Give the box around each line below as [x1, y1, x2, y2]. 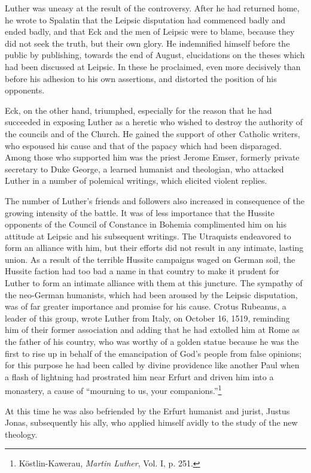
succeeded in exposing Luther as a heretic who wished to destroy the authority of [5, 116, 303, 128]
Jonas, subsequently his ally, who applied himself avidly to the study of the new [5, 416, 298, 429]
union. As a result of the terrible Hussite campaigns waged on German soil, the [5, 253, 295, 265]
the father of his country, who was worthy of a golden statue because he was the [5, 335, 299, 348]
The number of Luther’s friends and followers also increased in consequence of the [5, 194, 304, 207]
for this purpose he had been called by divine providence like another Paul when [5, 359, 300, 371]
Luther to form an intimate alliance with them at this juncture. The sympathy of [5, 277, 303, 289]
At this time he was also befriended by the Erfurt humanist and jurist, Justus [5, 404, 290, 417]
